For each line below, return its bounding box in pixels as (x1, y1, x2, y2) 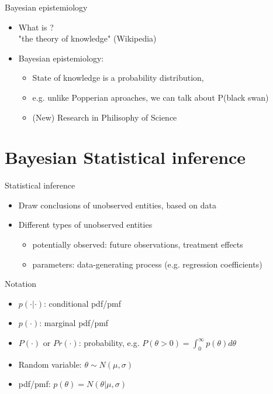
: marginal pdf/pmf (39, 317, 109, 329)
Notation (5, 277, 37, 290)
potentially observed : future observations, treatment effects (32, 238, 243, 251)
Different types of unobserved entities (18, 218, 153, 231)
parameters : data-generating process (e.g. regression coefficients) (32, 258, 262, 270)
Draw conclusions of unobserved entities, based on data (18, 198, 217, 211)
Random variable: (18, 358, 82, 370)
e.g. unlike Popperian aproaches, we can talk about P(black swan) (32, 91, 269, 103)
